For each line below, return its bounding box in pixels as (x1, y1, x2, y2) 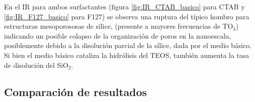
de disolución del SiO (4, 59, 69, 70)
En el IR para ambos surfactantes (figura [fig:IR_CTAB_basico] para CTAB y (4, 1, 245, 11)
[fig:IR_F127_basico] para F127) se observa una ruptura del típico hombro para (4, 11, 250, 21)
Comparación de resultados (4, 84, 147, 99)
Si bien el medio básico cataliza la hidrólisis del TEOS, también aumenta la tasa (4, 50, 250, 60)
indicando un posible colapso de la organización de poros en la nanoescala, (4, 30, 231, 41)
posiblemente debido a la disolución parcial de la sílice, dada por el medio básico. (4, 40, 252, 51)
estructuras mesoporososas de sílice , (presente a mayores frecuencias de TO (4, 21, 233, 31)
